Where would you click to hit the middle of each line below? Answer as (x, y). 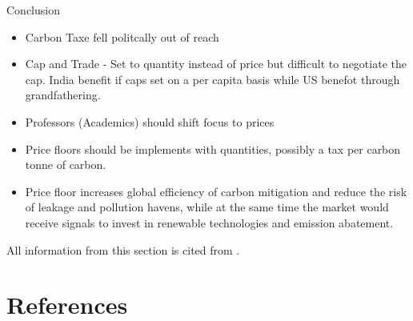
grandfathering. (63, 95)
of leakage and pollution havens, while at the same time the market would (207, 207)
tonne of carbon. (66, 165)
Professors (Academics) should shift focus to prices (150, 121)
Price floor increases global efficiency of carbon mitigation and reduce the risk (216, 191)
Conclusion (33, 10)
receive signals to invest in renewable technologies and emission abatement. (209, 222)
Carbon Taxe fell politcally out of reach (122, 36)
